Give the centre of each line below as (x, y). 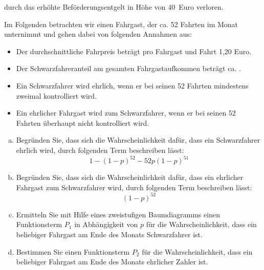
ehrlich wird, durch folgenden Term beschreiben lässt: (100, 150)
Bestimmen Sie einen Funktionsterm (73, 251)
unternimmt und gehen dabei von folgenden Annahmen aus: (98, 34)
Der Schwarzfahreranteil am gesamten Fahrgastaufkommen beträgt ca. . (128, 68)
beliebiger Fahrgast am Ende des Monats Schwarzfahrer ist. (109, 234)
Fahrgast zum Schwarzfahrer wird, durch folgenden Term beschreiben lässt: (134, 187)
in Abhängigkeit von (106, 224)
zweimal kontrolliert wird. (57, 95)
